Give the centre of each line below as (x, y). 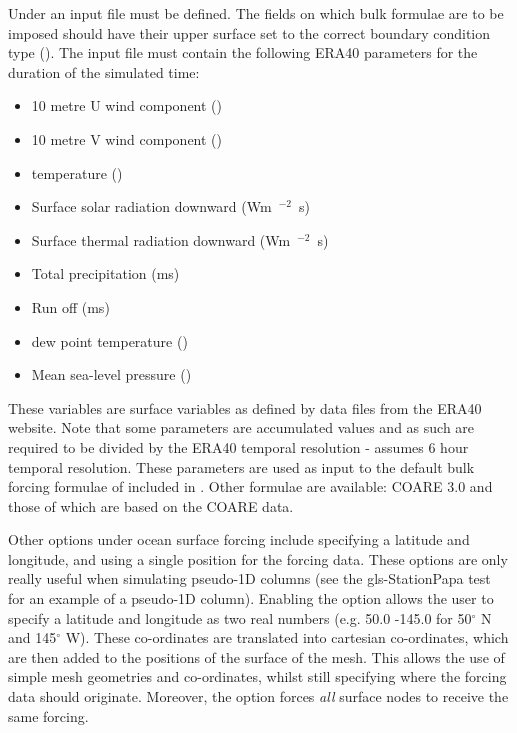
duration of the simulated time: (104, 71)
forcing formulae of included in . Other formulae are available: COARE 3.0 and (250, 486)
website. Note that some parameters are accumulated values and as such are (241, 427)
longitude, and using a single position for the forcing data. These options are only (258, 558)
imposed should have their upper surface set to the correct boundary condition (249, 32)
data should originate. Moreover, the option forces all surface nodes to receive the (258, 696)
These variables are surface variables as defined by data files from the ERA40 (245, 407)
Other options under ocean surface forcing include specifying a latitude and (239, 539)
